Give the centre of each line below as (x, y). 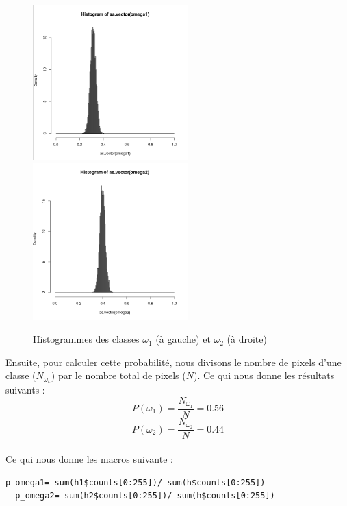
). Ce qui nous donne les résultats (264, 375)
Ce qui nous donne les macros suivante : (89, 459)
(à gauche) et (183, 339)
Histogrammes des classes (86, 339)
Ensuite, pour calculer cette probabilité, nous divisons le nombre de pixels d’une (173, 362)
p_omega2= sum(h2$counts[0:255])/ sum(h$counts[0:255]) (145, 496)
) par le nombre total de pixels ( (118, 375)
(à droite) (247, 339)
